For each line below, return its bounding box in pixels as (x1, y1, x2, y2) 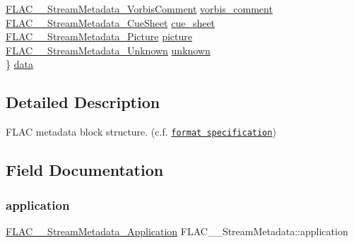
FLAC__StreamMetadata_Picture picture (6, 29, 193, 44)
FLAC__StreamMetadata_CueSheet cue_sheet (6, 15, 216, 30)
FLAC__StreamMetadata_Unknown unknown (6, 42, 211, 57)
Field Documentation (6, 159, 164, 181)
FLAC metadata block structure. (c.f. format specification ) (6, 124, 276, 139)
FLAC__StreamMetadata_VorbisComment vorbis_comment (6, 1, 273, 16)
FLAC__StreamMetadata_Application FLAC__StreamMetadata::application (6, 223, 348, 238)
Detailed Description (6, 91, 160, 113)
